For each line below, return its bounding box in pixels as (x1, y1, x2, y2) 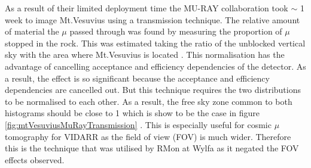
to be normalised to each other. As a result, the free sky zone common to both (5, 95, 292, 107)
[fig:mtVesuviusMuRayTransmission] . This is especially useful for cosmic (5, 118, 272, 130)
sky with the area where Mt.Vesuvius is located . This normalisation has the (5, 48, 285, 61)
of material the (5, 25, 59, 38)
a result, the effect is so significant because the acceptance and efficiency (5, 71, 270, 84)
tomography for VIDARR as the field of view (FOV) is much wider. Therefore (5, 130, 291, 142)
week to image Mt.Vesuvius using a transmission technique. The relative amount (5, 13, 300, 26)
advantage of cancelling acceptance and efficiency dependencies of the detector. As (5, 60, 306, 72)
